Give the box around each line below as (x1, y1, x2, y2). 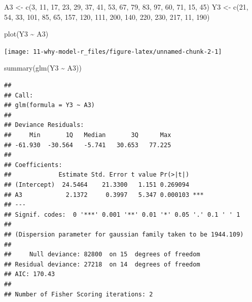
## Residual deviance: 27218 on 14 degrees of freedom (4, 260, 200, 268)
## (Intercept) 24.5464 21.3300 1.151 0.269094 (4, 181, 190, 188)
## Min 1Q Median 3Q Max (4, 131, 171, 139)
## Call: (4, 91, 33, 99)
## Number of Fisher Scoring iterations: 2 (4, 290, 153, 298)
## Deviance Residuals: (4, 121, 84, 129)
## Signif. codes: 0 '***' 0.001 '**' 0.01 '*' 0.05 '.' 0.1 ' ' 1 (4, 211, 240, 218)
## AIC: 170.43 (4, 271, 55, 278)
